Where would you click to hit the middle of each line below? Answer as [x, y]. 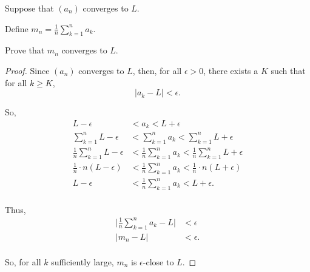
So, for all [23, 261]
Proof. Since [27, 70]
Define [17, 28]
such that [288, 70]
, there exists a [231, 70]
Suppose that [29, 8]
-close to [158, 261]
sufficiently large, [83, 261]
